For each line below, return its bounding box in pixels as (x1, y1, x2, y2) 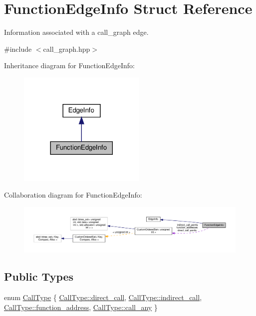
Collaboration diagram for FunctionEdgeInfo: (4, 190, 142, 200)
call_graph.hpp (43, 43, 90, 54)
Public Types (4, 269, 74, 284)
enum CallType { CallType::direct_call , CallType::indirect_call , (4, 292, 202, 303)
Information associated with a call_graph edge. (4, 27, 149, 37)
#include (4, 43, 32, 54)
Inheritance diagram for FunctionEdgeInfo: (4, 60, 135, 71)
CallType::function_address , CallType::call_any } (4, 302, 158, 312)
